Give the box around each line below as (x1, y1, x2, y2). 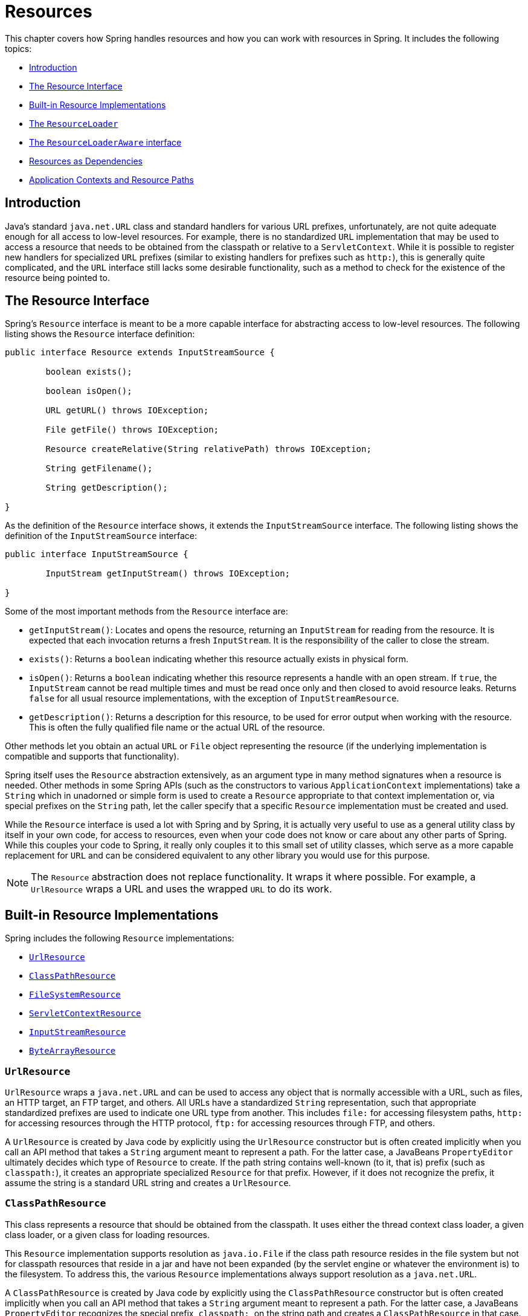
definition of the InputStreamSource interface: (5, 531, 198, 541)
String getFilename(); (45, 463, 153, 474)
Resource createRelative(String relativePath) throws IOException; (45, 444, 372, 454)
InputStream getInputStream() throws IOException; (45, 569, 291, 579)
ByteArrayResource (29, 1046, 116, 1056)
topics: (5, 43, 32, 54)
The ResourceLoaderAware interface (29, 137, 182, 147)
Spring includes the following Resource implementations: (5, 933, 234, 944)
